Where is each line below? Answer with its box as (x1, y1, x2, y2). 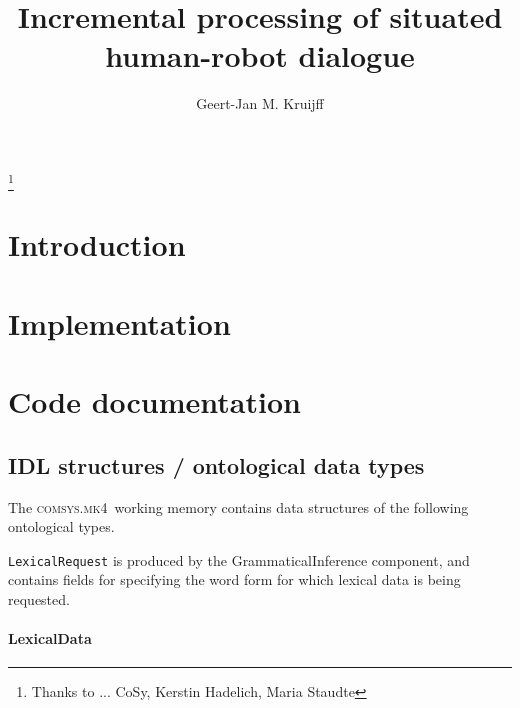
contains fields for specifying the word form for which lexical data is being (8, 569, 461, 590)
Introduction (8, 224, 186, 265)
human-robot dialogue (105, 35, 415, 76)
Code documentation (8, 381, 301, 422)
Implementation (8, 302, 231, 343)
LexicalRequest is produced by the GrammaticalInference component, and (8, 549, 470, 570)
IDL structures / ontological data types (8, 449, 425, 480)
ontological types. (8, 516, 115, 537)
